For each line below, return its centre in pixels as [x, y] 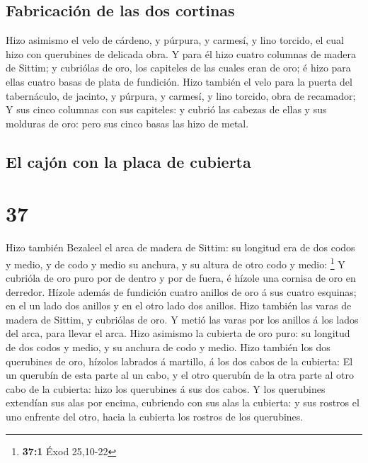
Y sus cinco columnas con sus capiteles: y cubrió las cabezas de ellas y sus [166, 109]
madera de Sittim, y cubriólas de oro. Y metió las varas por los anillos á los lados [182, 319]
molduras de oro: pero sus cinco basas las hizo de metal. [127, 123]
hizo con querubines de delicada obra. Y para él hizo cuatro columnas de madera [181, 53]
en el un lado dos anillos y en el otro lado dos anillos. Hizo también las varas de [179, 305]
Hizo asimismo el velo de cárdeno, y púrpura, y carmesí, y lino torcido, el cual [175, 40]
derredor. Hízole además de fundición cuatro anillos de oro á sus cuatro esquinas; [181, 291]
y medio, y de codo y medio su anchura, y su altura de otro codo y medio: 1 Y [176, 263]
